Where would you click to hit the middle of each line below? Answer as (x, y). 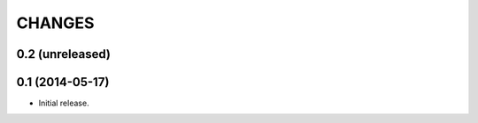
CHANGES (55, 23)
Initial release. (64, 103)
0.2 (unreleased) (63, 54)
